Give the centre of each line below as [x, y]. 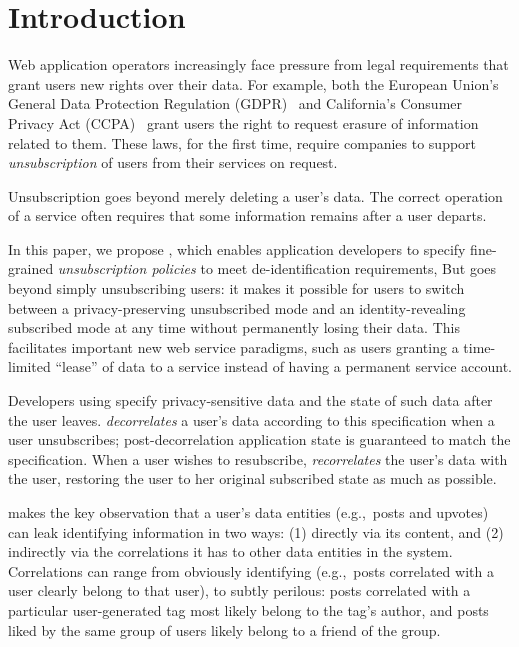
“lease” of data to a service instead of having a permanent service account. [283, 366]
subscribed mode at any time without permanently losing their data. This [234, 327]
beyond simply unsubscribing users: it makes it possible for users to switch [236, 288]
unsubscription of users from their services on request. [173, 162]
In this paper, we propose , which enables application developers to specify [237, 248]
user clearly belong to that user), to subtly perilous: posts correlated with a [239, 590]
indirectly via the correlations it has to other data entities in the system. [230, 551]
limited [29, 366]
